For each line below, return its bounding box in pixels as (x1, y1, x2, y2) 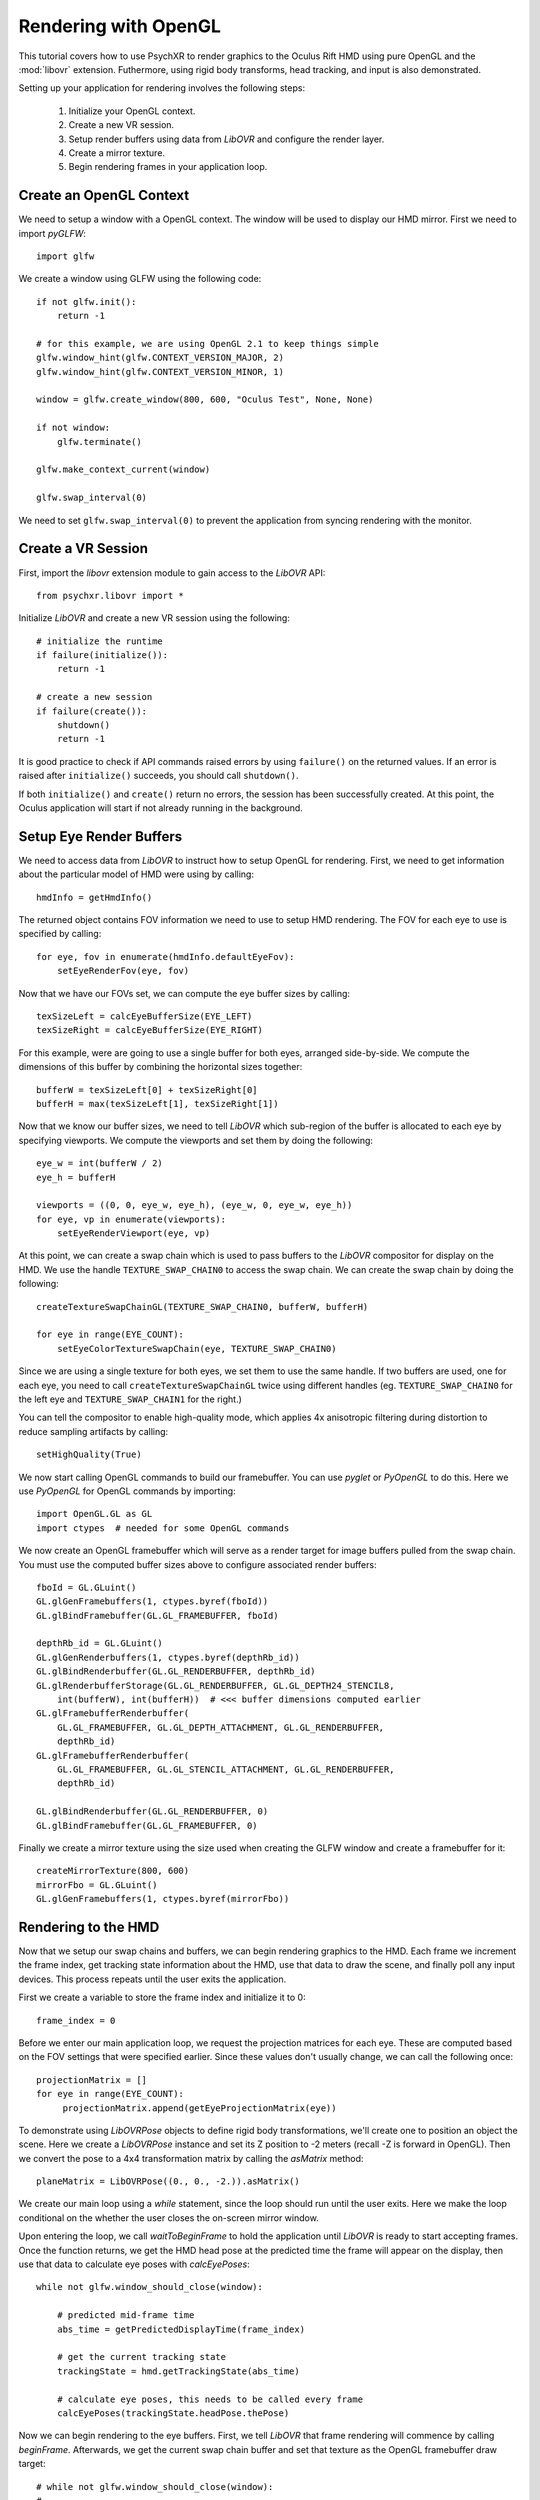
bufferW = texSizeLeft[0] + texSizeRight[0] (36, 1084, 259, 1095)
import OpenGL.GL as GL (36, 1508, 153, 1520)
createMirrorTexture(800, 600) (36, 1865, 190, 1877)
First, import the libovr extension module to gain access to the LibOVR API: (18, 566, 326, 579)
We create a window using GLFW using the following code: (18, 273, 262, 285)
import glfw (36, 250, 95, 262)
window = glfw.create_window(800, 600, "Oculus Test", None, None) (36, 394, 374, 405)
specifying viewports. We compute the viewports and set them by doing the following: (18, 1134, 374, 1146)
